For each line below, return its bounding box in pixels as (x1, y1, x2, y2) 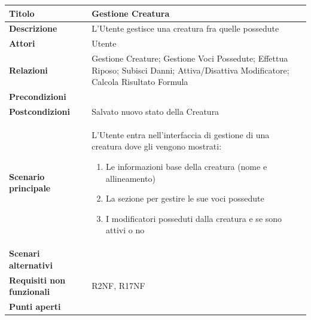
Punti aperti (9, 300, 61, 313)
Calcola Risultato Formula (92, 75, 188, 88)
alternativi (9, 258, 53, 271)
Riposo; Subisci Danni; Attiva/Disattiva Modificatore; (92, 63, 289, 76)
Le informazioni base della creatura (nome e (106, 160, 267, 172)
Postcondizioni (9, 105, 70, 117)
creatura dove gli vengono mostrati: (92, 140, 222, 153)
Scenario (9, 170, 45, 182)
